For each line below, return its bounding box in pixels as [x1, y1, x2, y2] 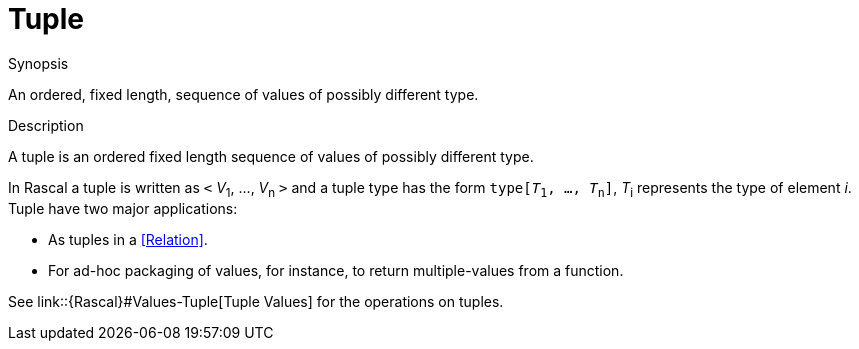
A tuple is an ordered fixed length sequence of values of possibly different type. [8, 147, 534, 165]
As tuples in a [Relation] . [48, 230, 208, 248]
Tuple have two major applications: [8, 199, 238, 217]
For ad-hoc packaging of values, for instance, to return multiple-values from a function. [48, 261, 624, 279]
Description [8, 116, 84, 134]
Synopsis [8, 54, 69, 72]
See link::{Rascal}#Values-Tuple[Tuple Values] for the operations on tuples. [8, 292, 504, 310]
